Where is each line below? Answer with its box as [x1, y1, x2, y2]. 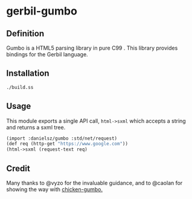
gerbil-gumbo [6, 4, 77, 18]
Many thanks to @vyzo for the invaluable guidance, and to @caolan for [6, 179, 183, 186]
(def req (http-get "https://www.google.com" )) [6, 141, 129, 147]
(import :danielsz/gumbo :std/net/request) [6, 135, 118, 142]
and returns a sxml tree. [6, 123, 66, 131]
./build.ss [6, 84, 34, 90]
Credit [6, 163, 30, 174]
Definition [6, 28, 44, 39]
